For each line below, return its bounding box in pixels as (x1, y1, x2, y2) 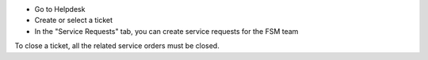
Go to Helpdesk (34, 5, 86, 13)
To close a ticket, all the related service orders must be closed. (14, 41, 220, 51)
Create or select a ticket (34, 16, 113, 25)
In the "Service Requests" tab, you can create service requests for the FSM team (34, 26, 299, 36)
